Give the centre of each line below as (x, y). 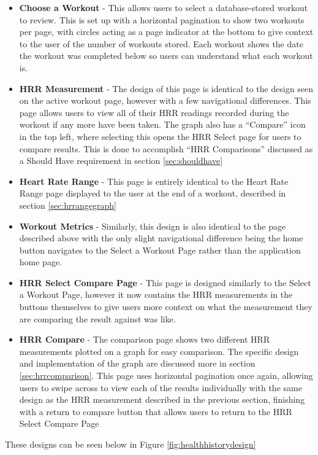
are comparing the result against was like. (97, 318)
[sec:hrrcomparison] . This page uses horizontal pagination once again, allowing (166, 375)
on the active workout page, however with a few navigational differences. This (165, 100)
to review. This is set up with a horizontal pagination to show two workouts (162, 19)
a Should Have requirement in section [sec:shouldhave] (121, 161)
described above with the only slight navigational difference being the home (161, 238)
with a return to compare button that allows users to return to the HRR (156, 411)
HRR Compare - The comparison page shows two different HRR (145, 339)
